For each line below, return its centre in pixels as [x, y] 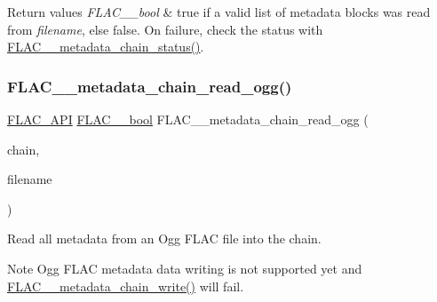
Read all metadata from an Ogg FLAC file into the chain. [164, 238]
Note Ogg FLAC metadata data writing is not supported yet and [185, 268]
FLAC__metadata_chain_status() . [106, 47]
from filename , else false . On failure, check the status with [165, 29]
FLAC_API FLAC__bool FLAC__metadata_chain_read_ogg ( [188, 119]
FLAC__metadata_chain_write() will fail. [126, 286]
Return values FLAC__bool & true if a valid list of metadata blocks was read [219, 12]
